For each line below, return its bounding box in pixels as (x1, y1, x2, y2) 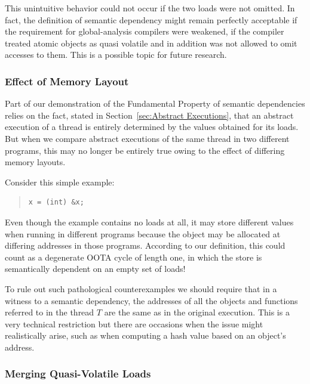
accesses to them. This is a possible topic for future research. (5, 48, 227, 61)
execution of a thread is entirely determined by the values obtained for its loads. (5, 120, 299, 133)
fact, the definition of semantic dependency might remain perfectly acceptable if (5, 13, 297, 26)
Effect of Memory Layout (5, 73, 129, 88)
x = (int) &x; (28, 198, 84, 207)
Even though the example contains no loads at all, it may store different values (5, 215, 294, 228)
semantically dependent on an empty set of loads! (5, 262, 186, 275)
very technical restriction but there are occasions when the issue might (5, 317, 263, 330)
